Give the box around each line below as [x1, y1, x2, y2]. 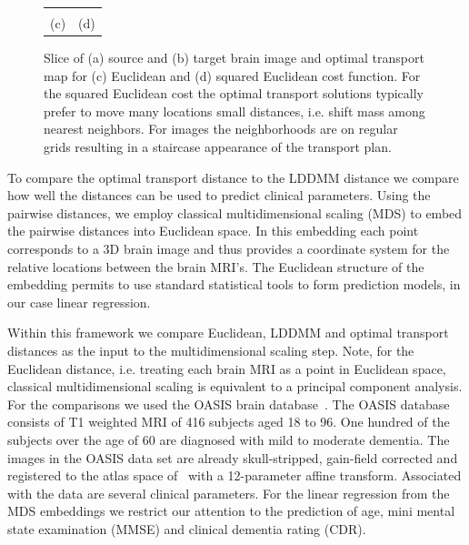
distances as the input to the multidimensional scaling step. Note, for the [7, 341, 414, 359]
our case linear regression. [7, 292, 151, 311]
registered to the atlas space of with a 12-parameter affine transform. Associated [7, 466, 462, 485]
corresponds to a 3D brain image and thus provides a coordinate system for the [7, 239, 450, 258]
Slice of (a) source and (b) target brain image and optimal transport [44, 48, 424, 67]
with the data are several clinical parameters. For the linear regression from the [7, 483, 450, 502]
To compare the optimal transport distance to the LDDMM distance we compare [7, 167, 459, 187]
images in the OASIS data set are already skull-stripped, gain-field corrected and [7, 448, 458, 467]
